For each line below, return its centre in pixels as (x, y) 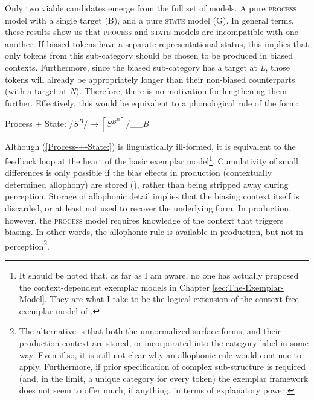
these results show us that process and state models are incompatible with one (152, 32)
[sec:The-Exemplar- (248, 287)
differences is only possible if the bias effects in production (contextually (138, 173)
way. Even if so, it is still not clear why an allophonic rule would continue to (160, 354)
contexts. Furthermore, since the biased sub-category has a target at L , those (147, 67)
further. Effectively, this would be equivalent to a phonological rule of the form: (152, 102)
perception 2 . (27, 245)
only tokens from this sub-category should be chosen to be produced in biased (149, 55)
